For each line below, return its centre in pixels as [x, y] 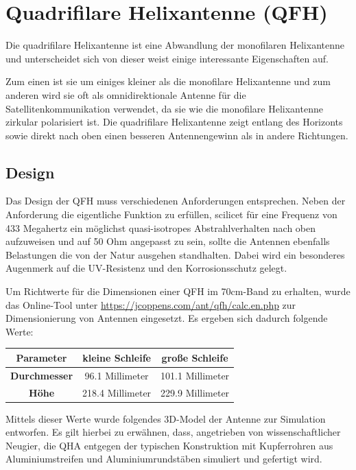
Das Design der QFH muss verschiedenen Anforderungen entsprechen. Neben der [176, 201]
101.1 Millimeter [195, 375]
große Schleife [195, 357]
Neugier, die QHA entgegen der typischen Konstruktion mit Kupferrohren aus [169, 445]
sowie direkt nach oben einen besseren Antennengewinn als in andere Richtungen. [177, 135]
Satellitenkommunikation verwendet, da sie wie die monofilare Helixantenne [164, 108]
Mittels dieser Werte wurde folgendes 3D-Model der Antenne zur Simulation [166, 418]
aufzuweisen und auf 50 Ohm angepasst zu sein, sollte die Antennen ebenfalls [168, 241]
